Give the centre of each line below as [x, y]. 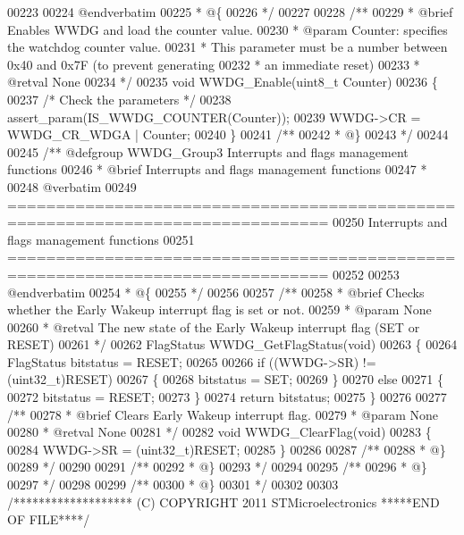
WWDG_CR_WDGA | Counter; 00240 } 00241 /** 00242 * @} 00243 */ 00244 [228, 134]
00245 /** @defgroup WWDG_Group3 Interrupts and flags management [208, 151]
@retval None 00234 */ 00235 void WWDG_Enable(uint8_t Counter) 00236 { [223, 82]
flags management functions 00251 [101, 239]
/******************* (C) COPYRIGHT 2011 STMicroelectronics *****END [224, 502]
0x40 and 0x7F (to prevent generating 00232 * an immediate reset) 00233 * [214, 64]
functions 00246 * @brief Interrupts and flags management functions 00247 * [217, 169]
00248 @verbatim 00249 [72, 186]
